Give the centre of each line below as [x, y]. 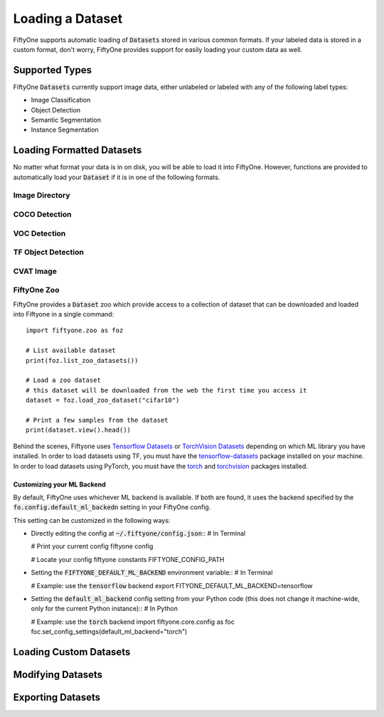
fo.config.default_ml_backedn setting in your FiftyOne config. [112, 507]
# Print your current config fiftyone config [92, 546]
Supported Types [53, 70]
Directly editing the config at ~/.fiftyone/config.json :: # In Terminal [138, 533]
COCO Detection [42, 215]
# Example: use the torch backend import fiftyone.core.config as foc [133, 622]
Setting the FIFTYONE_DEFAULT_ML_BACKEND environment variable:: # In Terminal [152, 573]
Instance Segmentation [65, 130]
